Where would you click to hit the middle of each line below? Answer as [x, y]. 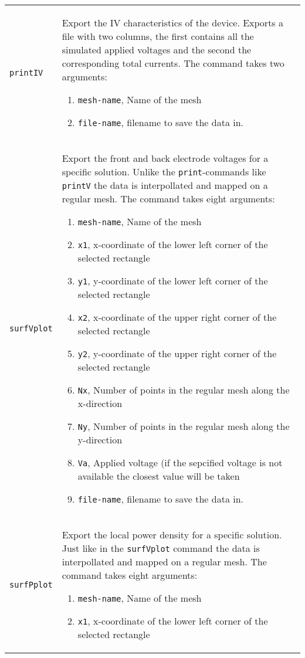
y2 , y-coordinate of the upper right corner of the [177, 353]
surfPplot [31, 584]
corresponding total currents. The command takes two [173, 63]
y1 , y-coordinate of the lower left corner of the [173, 281]
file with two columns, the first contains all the [158, 36]
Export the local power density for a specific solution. [172, 535]
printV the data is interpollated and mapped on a [165, 185]
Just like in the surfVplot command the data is [161, 548]
